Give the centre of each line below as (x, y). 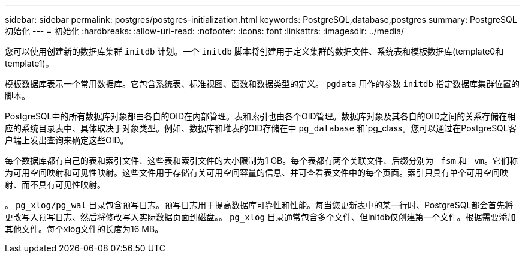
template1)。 (29, 63)
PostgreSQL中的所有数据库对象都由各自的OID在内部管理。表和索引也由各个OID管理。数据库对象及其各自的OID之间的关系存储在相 (260, 116)
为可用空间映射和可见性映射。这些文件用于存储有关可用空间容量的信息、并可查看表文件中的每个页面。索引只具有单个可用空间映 (257, 172)
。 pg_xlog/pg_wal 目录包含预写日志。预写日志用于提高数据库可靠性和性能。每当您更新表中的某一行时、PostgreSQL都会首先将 (259, 205)
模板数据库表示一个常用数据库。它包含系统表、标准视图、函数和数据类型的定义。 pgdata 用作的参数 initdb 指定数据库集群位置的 (262, 84)
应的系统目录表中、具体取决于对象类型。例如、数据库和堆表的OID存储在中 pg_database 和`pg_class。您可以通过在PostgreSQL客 (261, 128)
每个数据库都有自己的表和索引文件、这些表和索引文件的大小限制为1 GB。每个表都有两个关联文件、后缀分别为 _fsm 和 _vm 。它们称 (262, 160)
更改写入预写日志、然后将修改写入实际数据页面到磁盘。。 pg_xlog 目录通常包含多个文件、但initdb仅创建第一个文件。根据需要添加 (260, 217)
